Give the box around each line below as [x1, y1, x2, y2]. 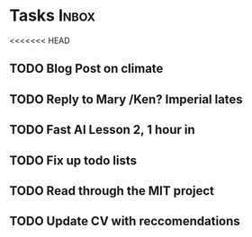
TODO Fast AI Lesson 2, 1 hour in [9, 122, 195, 137]
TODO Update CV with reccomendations [9, 214, 240, 229]
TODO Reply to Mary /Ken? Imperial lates [9, 92, 243, 107]
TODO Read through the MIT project [9, 183, 214, 198]
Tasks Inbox [9, 5, 96, 26]
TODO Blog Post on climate [9, 61, 164, 76]
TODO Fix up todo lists [9, 153, 138, 168]
